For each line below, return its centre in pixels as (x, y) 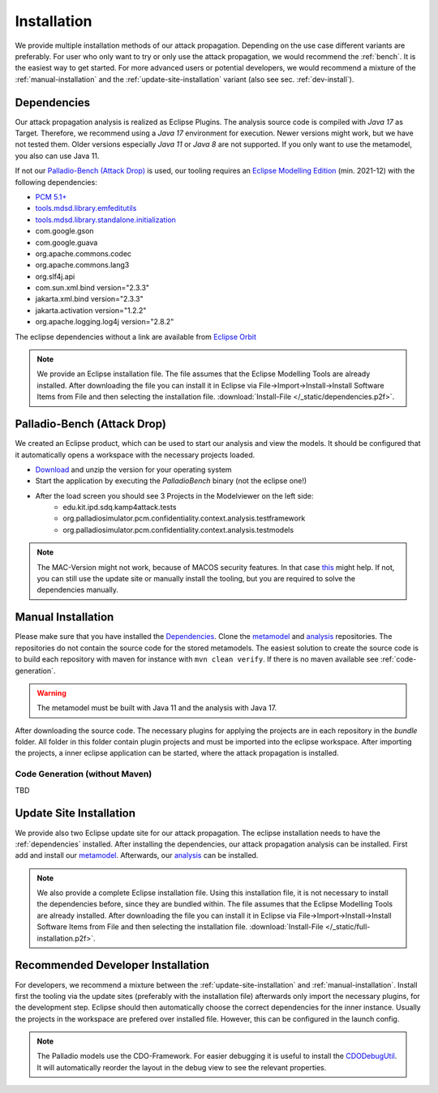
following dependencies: (56, 182)
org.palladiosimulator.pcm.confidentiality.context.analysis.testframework (184, 518)
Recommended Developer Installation (112, 965)
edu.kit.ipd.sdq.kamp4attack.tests (120, 508)
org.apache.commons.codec (84, 253)
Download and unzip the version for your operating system (133, 469)
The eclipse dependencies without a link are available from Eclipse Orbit (136, 336)
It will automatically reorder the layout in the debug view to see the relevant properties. (182, 1067)
